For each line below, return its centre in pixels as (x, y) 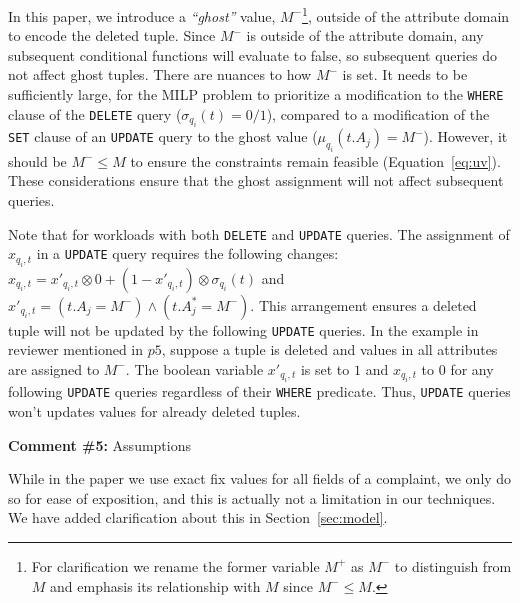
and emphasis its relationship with (155, 585)
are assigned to (54, 368)
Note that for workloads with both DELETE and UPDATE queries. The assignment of (259, 233)
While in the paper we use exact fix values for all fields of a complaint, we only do (260, 478)
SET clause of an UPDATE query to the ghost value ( (163, 136)
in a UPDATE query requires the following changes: (187, 253)
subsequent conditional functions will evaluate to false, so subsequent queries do (253, 54)
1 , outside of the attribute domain (406, 14)
